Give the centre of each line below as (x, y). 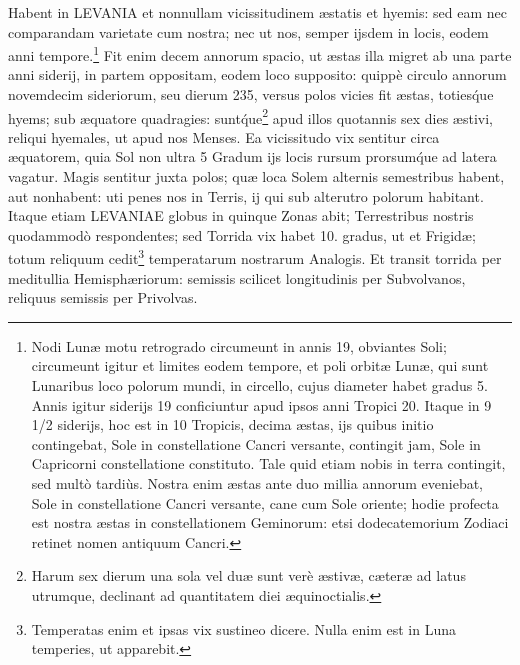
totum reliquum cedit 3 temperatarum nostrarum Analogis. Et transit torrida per (255, 257)
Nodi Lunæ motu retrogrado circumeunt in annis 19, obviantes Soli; (239, 345)
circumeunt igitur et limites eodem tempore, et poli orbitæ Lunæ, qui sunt (260, 365)
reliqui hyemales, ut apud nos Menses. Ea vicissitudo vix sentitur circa (224, 136)
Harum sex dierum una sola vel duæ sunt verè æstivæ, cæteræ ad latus (248, 575)
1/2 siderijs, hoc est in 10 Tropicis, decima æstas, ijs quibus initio (232, 424)
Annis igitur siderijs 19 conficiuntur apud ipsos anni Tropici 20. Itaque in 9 (261, 404)
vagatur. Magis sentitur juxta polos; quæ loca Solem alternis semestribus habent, (256, 176)
